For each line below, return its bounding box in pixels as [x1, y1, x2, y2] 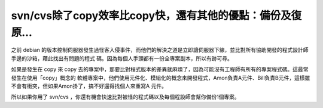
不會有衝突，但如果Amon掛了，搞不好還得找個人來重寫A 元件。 [11, 82, 167, 90]
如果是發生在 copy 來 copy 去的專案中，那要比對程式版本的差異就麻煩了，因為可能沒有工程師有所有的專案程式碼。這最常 [11, 66, 309, 73]
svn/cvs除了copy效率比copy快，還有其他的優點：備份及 [11, 9, 291, 22]
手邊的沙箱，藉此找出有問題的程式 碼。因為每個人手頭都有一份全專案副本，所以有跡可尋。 [11, 54, 233, 62]
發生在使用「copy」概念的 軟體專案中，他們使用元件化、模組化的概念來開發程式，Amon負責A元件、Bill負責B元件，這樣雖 [11, 74, 310, 81]
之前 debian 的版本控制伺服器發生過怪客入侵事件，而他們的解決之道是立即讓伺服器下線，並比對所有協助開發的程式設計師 [11, 47, 309, 54]
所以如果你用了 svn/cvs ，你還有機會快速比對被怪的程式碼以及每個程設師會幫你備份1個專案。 [11, 93, 240, 101]
